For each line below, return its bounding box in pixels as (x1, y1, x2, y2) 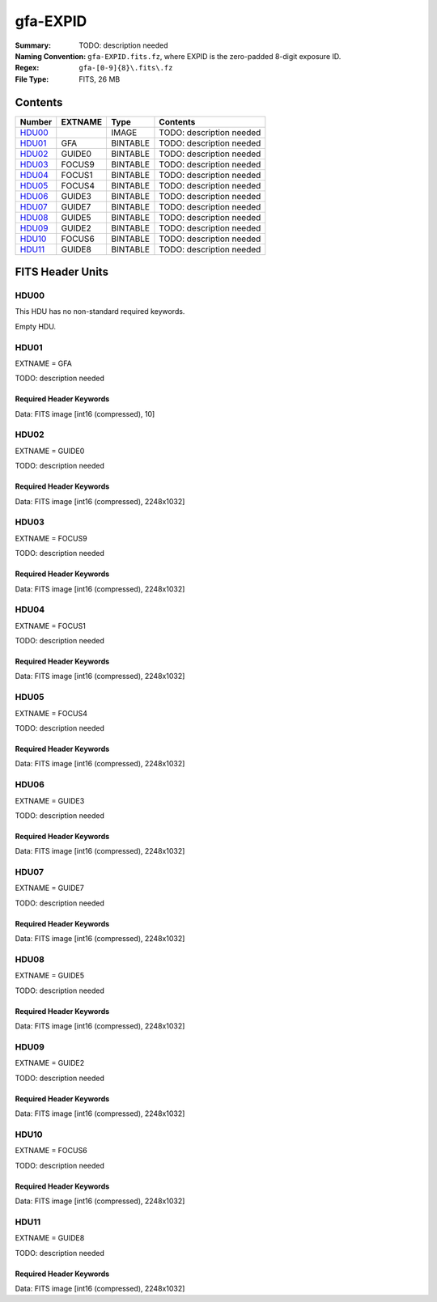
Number (19, 116, 53, 127)
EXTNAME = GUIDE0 (15, 446, 85, 456)
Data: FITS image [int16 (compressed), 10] (15, 409, 155, 418)
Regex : (15, 63, 40, 73)
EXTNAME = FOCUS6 (15, 1146, 88, 1156)
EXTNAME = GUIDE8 (15, 1233, 85, 1243)
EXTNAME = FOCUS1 (15, 621, 87, 630)
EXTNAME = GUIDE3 (15, 795, 85, 805)
